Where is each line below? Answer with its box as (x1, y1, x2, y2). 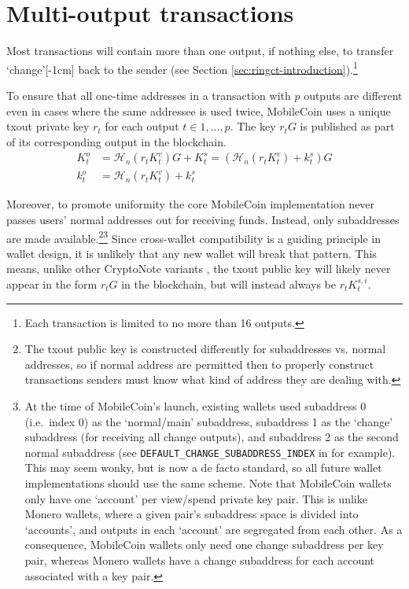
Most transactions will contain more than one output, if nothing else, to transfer (6, 42, 394, 59)
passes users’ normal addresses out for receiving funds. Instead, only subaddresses (6, 212, 400, 227)
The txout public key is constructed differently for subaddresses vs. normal (24, 341, 386, 357)
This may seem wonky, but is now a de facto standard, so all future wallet (24, 459, 382, 476)
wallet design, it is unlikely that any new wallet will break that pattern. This (6, 245, 377, 261)
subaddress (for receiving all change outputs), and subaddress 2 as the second (24, 429, 399, 445)
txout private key (6, 118, 90, 134)
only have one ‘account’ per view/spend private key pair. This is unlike (24, 490, 367, 506)
